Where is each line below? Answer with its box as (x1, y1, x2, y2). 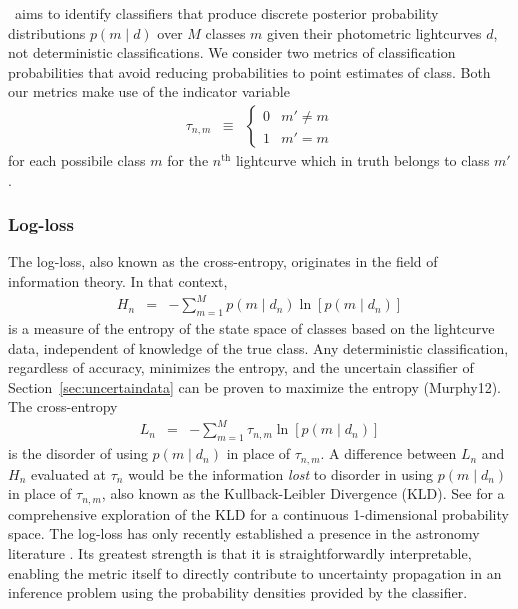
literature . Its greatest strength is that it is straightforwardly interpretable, (8, 542, 472, 563)
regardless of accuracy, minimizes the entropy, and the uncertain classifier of (8, 357, 474, 378)
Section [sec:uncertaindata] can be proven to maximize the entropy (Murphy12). (8, 376, 501, 397)
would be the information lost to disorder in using (128, 463, 434, 484)
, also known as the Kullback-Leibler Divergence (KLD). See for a (101, 483, 505, 504)
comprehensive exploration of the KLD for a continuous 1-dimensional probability (8, 503, 509, 524)
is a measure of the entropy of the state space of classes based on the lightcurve (8, 317, 495, 338)
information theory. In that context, (8, 271, 228, 291)
